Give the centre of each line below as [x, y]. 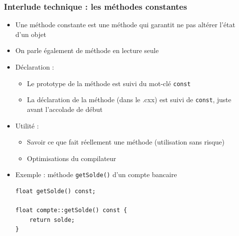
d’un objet [31, 34]
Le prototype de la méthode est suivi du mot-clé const [109, 83]
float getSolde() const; [55, 191]
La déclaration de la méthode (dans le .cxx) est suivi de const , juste [129, 100]
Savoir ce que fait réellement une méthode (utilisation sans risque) [126, 142]
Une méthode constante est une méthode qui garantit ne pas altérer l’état [125, 25]
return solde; [52, 220]
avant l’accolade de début [65, 109]
